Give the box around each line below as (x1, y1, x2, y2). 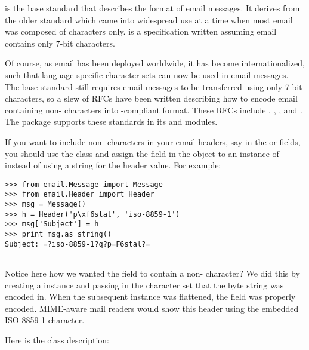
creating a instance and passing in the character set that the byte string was (5, 278, 284, 291)
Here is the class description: (5, 333, 109, 346)
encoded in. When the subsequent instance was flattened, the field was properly (5, 290, 296, 303)
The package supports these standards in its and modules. (5, 115, 218, 128)
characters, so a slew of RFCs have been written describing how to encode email (5, 92, 298, 105)
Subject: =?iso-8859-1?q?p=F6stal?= (5, 240, 150, 248)
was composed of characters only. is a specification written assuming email (5, 25, 277, 38)
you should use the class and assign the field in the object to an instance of (5, 147, 279, 159)
